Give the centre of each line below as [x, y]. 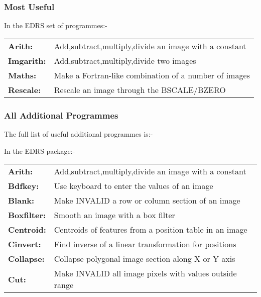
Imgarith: [27, 60]
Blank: [21, 201]
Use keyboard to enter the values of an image [134, 186]
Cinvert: [25, 244]
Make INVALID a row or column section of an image [147, 201]
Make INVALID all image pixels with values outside [145, 273]
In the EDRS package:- [40, 151]
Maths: [22, 75]
